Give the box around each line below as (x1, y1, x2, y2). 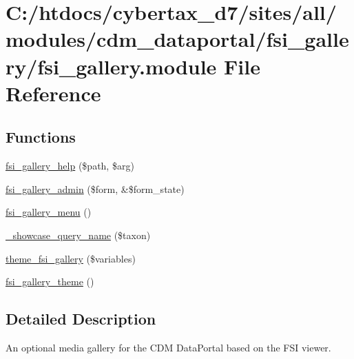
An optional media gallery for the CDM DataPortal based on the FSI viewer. (6, 340, 331, 354)
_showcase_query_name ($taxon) (6, 227, 151, 242)
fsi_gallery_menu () (6, 205, 92, 219)
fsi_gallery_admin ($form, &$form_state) (6, 181, 185, 196)
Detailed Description (6, 308, 156, 329)
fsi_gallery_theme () (6, 274, 94, 289)
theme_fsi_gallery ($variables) (6, 251, 136, 265)
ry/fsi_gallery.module (6, 52, 217, 80)
